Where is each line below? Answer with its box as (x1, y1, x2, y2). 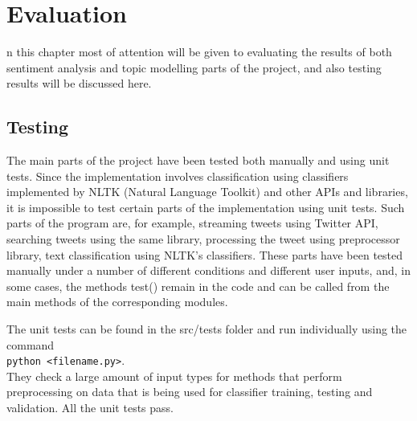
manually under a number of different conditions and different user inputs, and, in (6, 262, 411, 279)
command (6, 336, 55, 353)
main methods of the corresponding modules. (6, 293, 228, 310)
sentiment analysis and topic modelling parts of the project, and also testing (6, 59, 382, 76)
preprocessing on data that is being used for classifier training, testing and (6, 383, 373, 400)
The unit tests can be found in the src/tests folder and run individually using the (6, 321, 407, 337)
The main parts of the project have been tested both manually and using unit (6, 152, 390, 169)
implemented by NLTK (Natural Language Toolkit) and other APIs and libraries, (6, 183, 408, 200)
